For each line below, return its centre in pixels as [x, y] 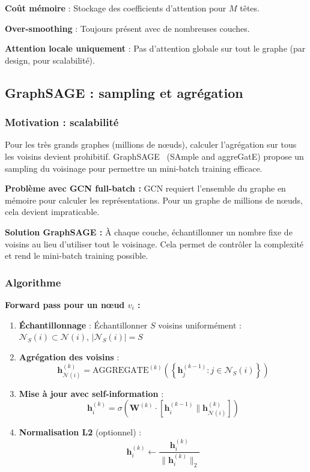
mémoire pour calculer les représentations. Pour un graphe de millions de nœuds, [154, 200]
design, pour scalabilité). [50, 60]
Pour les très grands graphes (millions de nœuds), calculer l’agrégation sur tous [151, 144]
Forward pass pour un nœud [65, 304]
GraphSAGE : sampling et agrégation [124, 92]
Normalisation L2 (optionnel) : [80, 432]
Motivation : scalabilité [62, 122]
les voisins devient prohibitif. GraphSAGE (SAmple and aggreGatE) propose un [154, 156]
